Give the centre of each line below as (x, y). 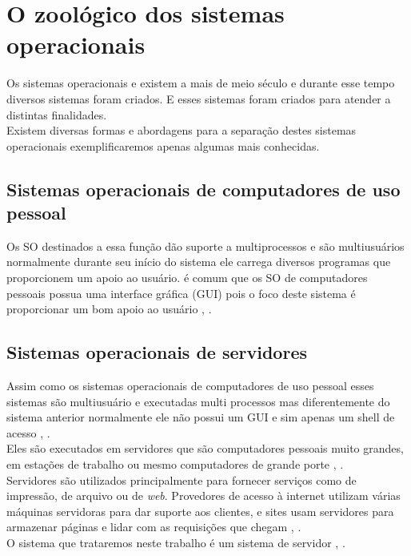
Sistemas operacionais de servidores (157, 352)
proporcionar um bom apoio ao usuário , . (109, 309)
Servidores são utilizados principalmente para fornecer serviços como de (182, 479)
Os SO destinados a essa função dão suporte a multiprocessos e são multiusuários (205, 246)
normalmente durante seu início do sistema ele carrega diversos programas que (199, 262)
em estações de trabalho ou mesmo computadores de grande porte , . (175, 464)
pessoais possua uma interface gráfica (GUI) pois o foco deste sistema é (181, 293)
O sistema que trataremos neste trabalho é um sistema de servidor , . (176, 542)
